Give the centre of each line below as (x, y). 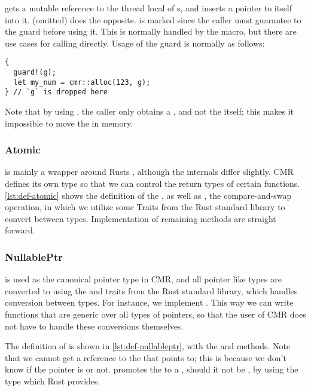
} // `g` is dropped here (56, 92)
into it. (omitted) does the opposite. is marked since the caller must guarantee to (153, 19)
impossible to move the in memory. (69, 123)
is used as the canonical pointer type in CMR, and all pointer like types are (144, 279)
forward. (20, 230)
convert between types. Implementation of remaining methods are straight (141, 218)
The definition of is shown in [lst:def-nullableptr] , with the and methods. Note (148, 346)
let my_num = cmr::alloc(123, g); (82, 82)
